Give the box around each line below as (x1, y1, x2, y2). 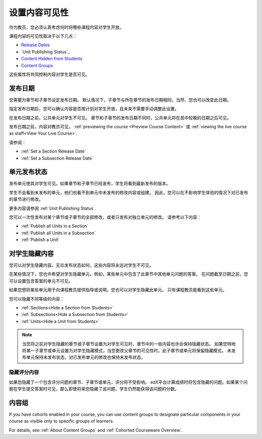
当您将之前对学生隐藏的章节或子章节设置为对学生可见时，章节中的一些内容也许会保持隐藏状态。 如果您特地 (22, 341, 236, 347)
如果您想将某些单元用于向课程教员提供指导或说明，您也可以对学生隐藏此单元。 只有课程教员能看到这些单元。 (9, 287, 227, 293)
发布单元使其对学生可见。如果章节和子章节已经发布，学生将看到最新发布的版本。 (9, 180, 171, 187)
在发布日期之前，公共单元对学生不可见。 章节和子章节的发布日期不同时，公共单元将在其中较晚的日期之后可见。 (9, 115, 231, 121)
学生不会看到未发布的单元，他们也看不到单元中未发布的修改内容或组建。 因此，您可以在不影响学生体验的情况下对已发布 (9, 190, 248, 195)
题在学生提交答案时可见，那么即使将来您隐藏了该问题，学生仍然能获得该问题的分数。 (9, 386, 179, 391)
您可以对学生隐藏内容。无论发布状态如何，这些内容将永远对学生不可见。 (9, 263, 154, 268)
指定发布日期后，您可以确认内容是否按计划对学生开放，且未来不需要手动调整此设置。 (9, 106, 179, 112)
